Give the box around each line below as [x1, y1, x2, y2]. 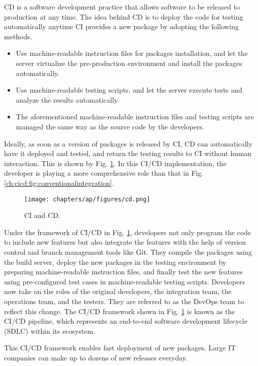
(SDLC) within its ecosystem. [4, 325, 96, 336]
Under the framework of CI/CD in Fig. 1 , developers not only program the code [4, 227, 251, 237]
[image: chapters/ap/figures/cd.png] [24, 195, 150, 203]
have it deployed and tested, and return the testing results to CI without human [4, 148, 251, 159]
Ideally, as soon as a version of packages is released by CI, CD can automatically [4, 138, 252, 149]
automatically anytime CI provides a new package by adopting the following [4, 21, 239, 32]
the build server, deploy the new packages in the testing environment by [4, 256, 226, 267]
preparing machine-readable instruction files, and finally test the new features [4, 266, 243, 277]
